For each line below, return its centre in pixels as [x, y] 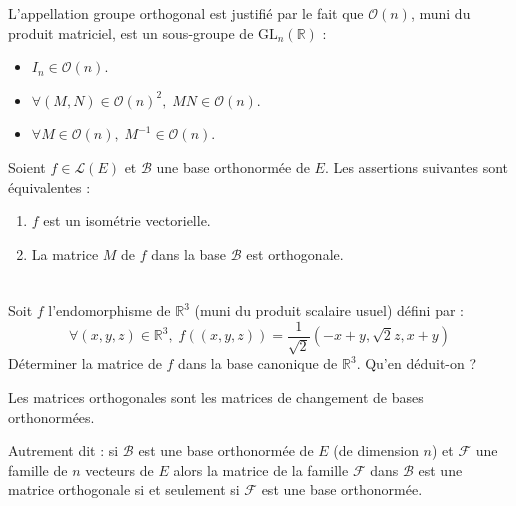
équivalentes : [49, 186]
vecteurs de [119, 469]
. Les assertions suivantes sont [416, 166]
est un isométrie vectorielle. [127, 220]
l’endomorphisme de [109, 310]
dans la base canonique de [258, 363]
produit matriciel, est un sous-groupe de [131, 32]
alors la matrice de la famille [261, 469]
